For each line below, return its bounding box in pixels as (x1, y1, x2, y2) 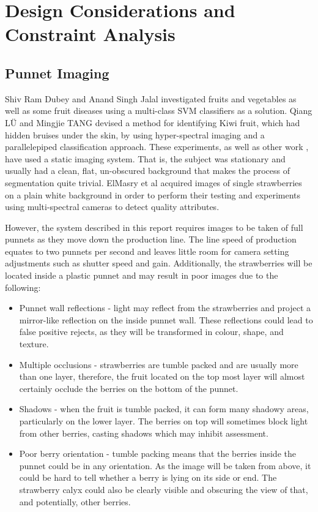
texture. (19, 337, 49, 350)
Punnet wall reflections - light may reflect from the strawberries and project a (19, 301, 311, 314)
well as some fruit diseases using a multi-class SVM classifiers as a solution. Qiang (5, 104, 312, 117)
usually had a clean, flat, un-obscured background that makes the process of (5, 164, 290, 177)
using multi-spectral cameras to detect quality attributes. (5, 200, 220, 213)
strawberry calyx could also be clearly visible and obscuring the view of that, (19, 483, 308, 495)
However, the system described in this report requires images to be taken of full (5, 220, 303, 233)
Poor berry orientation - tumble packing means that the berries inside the (19, 447, 296, 460)
